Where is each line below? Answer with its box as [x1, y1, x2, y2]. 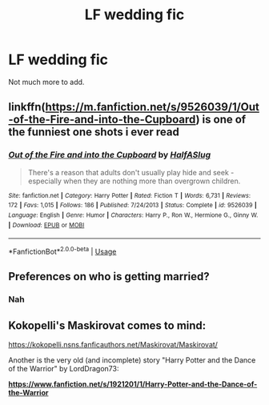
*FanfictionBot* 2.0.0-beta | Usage [8, 246, 117, 256]
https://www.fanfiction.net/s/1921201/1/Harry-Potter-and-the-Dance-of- [8, 379, 258, 389]
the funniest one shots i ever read [8, 126, 180, 139]
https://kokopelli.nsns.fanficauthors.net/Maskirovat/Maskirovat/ [8, 340, 219, 350]
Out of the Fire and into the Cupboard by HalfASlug [8, 150, 211, 161]
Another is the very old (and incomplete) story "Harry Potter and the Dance [8, 355, 256, 365]
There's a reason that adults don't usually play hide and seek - [27, 167, 235, 177]
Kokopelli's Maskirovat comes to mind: [8, 319, 207, 332]
